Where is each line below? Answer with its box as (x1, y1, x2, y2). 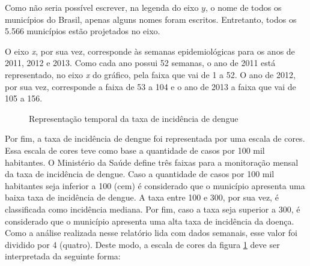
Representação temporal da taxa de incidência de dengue (29, 112, 239, 124)
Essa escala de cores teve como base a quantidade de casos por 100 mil (5, 144, 265, 156)
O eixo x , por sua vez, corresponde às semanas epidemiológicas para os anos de (5, 44, 295, 57)
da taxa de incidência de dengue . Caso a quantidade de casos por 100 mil (5, 168, 275, 180)
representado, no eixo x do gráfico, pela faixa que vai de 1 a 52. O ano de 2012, (5, 68, 296, 80)
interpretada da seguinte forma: (5, 250, 121, 262)
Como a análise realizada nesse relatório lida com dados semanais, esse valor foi (5, 226, 297, 239)
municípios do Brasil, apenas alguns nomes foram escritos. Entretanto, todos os (5, 13, 297, 25)
